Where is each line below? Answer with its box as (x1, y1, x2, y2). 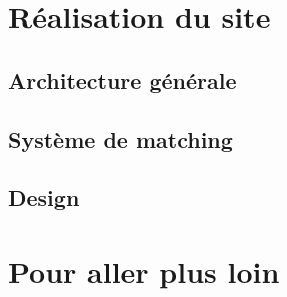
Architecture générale (8, 64, 237, 95)
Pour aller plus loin (8, 250, 280, 291)
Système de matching (8, 123, 233, 154)
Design (8, 182, 80, 213)
